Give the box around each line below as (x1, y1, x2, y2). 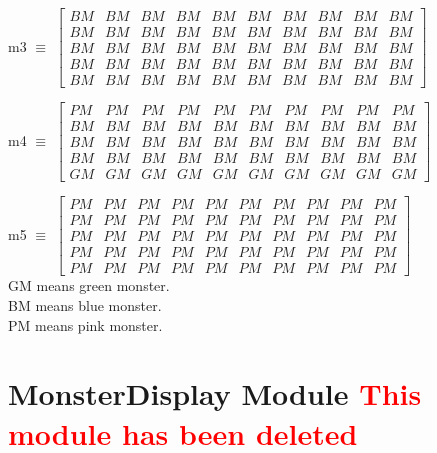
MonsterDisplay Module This (8, 373, 422, 414)
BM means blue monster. (8, 295, 162, 316)
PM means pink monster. (8, 314, 163, 335)
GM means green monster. (8, 275, 170, 296)
